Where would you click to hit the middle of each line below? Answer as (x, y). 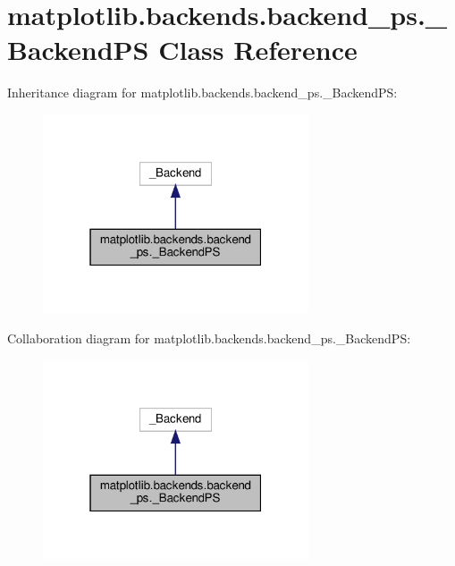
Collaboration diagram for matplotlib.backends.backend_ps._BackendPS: (209, 338)
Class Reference (258, 50)
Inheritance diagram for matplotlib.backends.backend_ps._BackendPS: (202, 93)
